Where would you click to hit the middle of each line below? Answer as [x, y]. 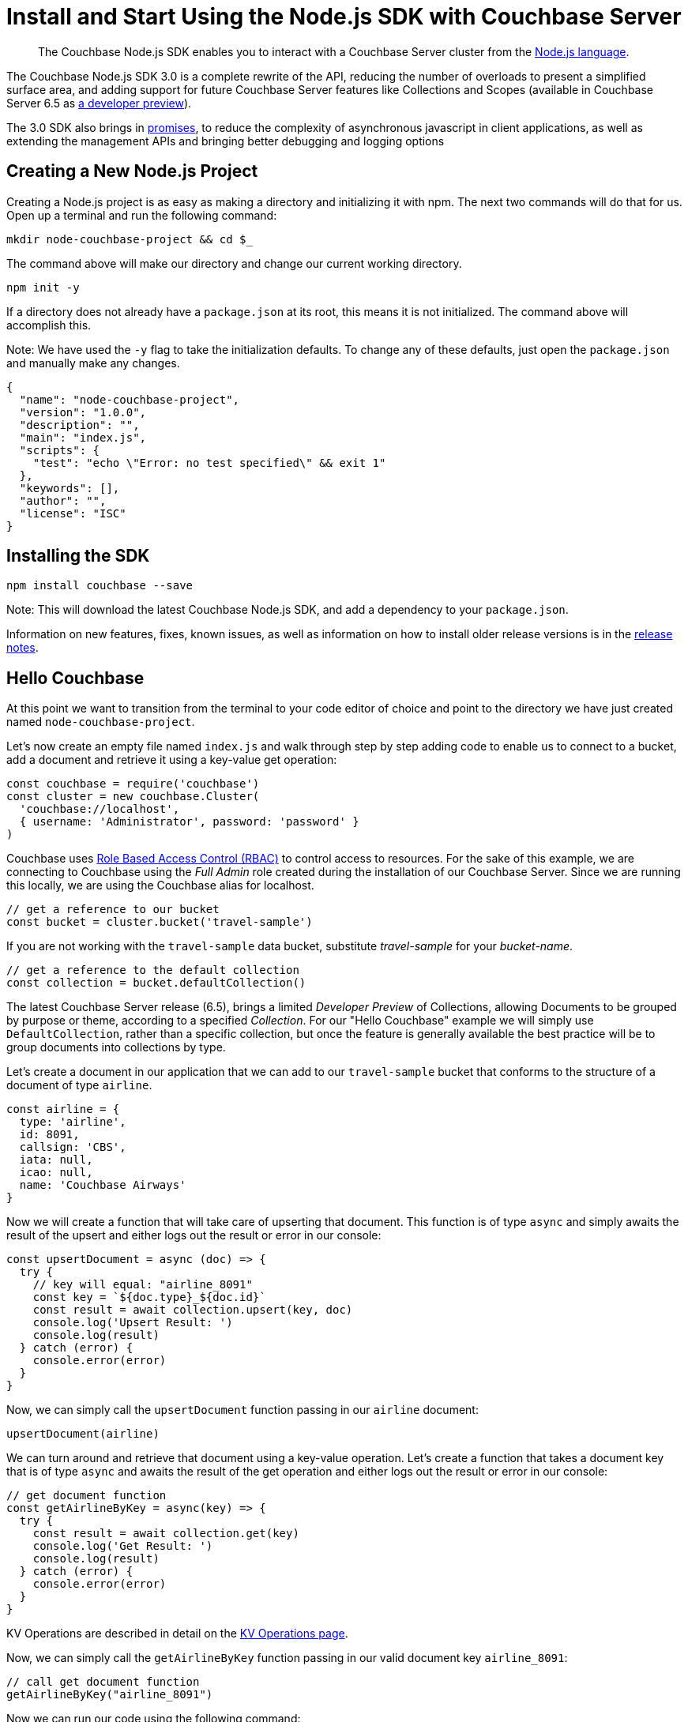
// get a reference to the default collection [153, 970]
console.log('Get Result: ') [123, 1546]
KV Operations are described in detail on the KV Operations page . [177, 1634]
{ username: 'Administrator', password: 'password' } [189, 822]
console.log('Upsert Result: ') [133, 1323]
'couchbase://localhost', [100, 809]
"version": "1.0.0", [83, 412]
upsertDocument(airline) [83, 1434]
